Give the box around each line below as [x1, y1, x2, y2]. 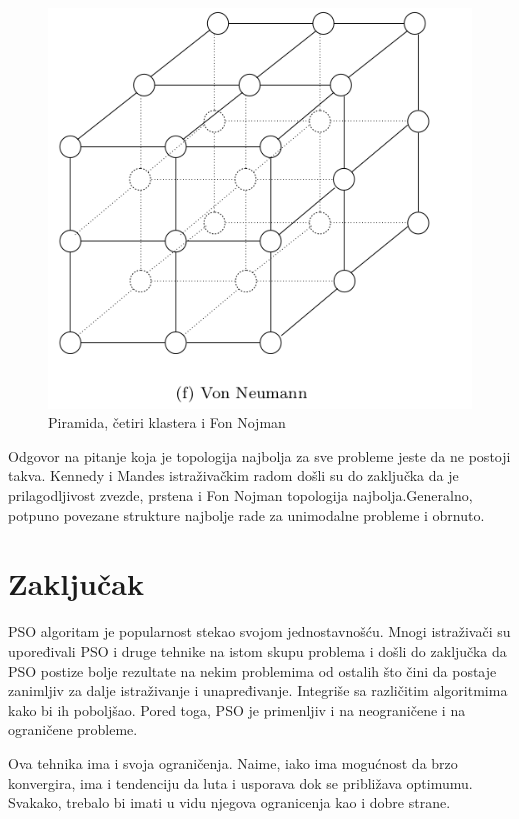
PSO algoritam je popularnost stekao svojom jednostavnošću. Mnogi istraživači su [8, 621, 511, 642]
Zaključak [8, 563, 144, 604]
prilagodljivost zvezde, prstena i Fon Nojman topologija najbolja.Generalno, [8, 485, 473, 506]
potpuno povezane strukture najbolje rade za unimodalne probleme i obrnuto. [8, 504, 485, 525]
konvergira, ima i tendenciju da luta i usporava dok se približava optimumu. [8, 772, 473, 793]
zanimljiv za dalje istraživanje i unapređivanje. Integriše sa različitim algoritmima [8, 680, 508, 701]
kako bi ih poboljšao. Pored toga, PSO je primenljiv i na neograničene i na [8, 699, 466, 720]
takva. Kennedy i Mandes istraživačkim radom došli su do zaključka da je [8, 465, 459, 486]
